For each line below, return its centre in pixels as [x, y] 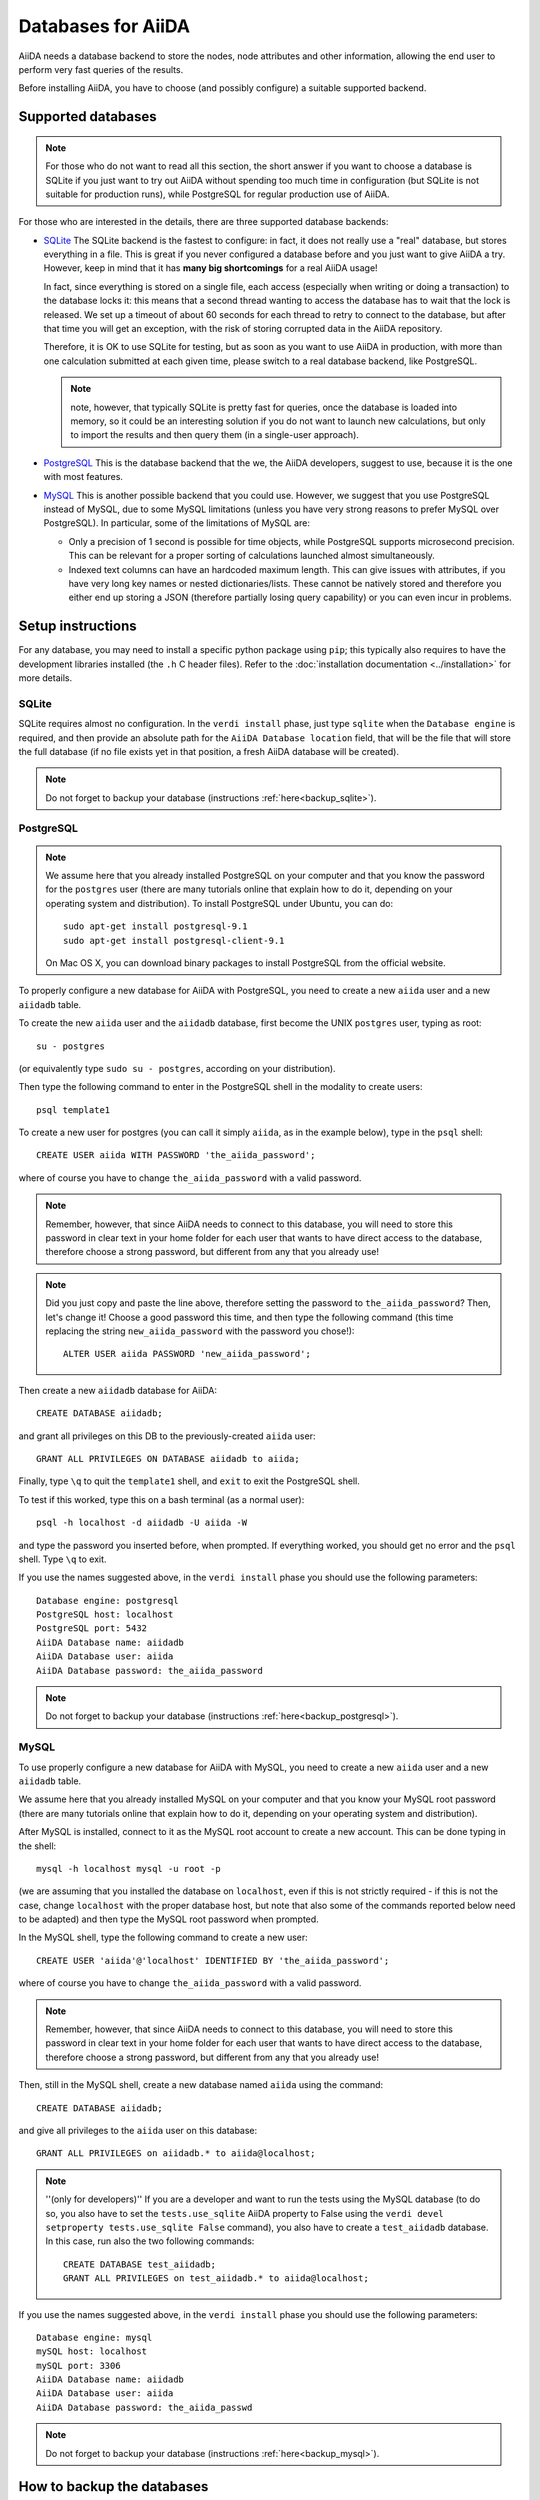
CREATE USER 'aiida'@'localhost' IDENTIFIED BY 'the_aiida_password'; [213, 1960]
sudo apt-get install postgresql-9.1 [156, 926]
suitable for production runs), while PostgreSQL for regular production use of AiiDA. [217, 194]
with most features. [83, 477]
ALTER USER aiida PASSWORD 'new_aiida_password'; [187, 1354]
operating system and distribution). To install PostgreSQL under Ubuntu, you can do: [219, 903]
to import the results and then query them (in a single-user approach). [215, 435]
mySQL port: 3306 [78, 2365]
